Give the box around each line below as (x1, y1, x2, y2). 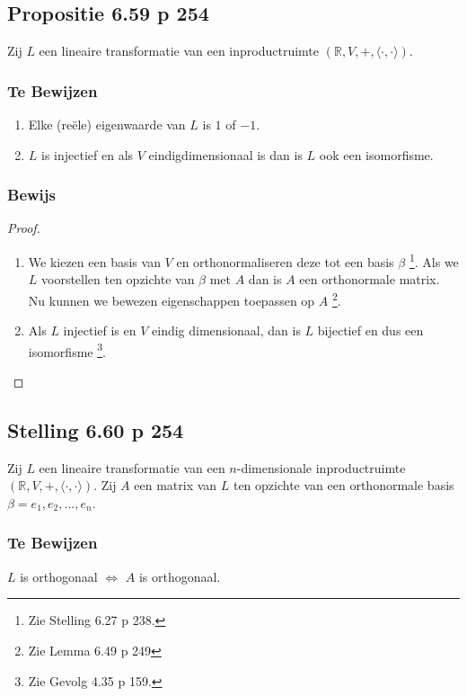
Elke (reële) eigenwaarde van (28, 115, 186, 134)
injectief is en (63, 321, 137, 340)
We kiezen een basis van (28, 252, 161, 271)
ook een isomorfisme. (319, 145, 434, 164)
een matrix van (134, 476, 217, 495)
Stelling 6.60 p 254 (7, 415, 184, 443)
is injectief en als (41, 145, 134, 164)
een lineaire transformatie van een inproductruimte (39, 41, 320, 60)
